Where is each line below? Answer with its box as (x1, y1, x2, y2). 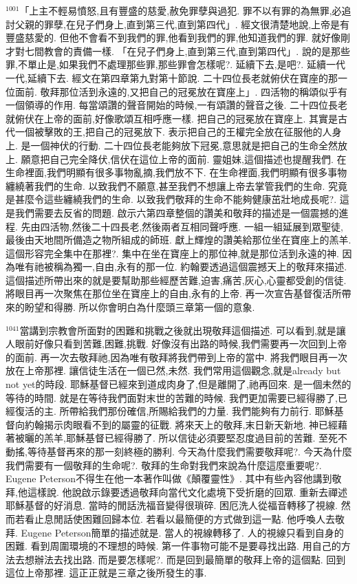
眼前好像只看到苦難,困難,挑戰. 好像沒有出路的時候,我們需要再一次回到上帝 (14, 336, 347, 351)
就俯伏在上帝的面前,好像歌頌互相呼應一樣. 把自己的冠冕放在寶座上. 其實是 (6, 111, 338, 125)
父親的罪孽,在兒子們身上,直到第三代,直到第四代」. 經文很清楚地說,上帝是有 (14, 17, 350, 31)
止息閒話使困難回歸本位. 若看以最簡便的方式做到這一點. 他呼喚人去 (34, 511, 336, 526)
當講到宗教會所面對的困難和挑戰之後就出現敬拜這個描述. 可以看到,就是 (19, 323, 336, 337)
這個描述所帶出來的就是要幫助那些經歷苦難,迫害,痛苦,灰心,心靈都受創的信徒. (6, 272, 347, 287)
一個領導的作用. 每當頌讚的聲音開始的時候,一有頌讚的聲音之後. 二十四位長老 (6, 98, 347, 112)
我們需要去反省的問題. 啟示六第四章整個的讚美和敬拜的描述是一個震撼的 (14, 205, 339, 219)
